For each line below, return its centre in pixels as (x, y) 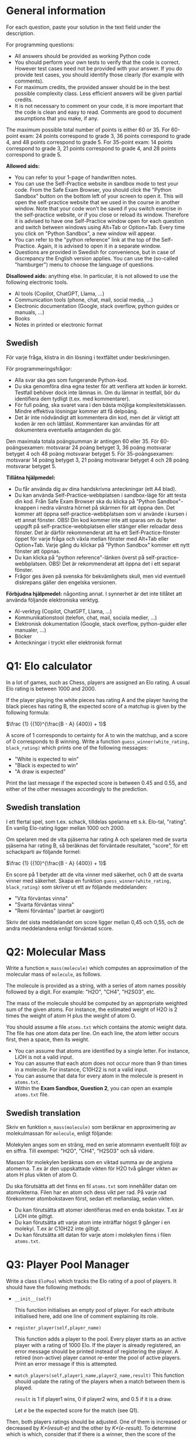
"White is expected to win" (47, 759)
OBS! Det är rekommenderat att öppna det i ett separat (114, 564)
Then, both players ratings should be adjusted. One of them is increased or (97, 1422)
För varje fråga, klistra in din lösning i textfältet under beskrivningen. (88, 357)
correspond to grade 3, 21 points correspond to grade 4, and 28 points (91, 148)
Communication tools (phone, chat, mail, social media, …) (84, 300)
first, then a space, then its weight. (48, 1040)
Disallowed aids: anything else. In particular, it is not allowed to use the (92, 276)
